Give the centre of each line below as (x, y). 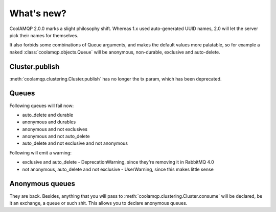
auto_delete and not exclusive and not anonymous (75, 143)
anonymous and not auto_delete (56, 136)
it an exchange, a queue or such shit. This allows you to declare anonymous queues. (98, 203)
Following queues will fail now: (42, 105)
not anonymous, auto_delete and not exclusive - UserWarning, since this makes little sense (118, 169)
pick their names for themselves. (44, 35)
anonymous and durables (49, 122)
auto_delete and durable (48, 115)
